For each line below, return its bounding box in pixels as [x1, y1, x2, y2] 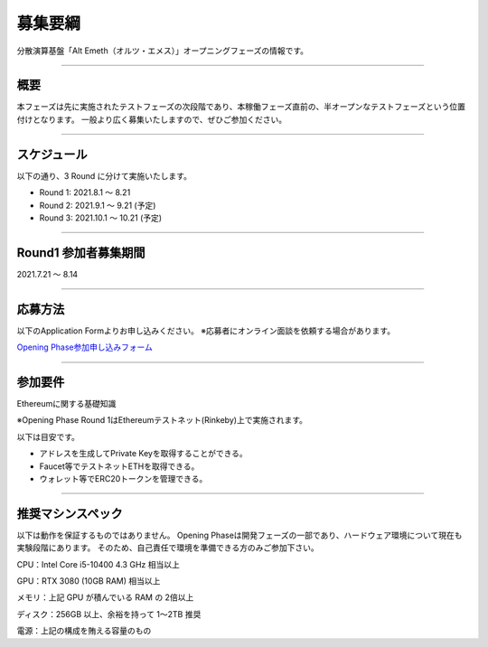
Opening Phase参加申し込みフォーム [16, 342, 154, 352]
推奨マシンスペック [16, 506, 124, 521]
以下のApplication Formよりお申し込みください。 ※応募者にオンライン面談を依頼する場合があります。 [16, 325, 396, 336]
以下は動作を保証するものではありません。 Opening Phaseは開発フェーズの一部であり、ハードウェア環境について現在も [16, 530, 463, 540]
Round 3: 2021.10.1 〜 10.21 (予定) [39, 212, 163, 223]
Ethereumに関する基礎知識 [16, 399, 117, 409]
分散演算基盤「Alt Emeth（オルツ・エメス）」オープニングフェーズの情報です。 [16, 45, 309, 56]
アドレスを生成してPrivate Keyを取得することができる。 [39, 448, 248, 459]
